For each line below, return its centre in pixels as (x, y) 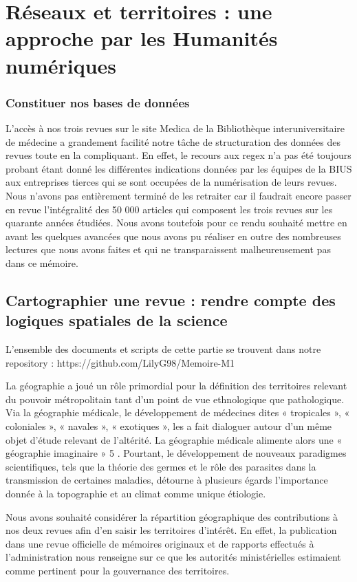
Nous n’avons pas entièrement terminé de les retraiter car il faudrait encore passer (178, 195)
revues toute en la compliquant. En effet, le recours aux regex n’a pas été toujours (178, 155)
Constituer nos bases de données (98, 102)
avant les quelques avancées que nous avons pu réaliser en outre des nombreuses (173, 236)
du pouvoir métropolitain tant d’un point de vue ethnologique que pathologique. (175, 399)
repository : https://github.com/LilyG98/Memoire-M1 (120, 362)
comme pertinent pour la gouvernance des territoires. (118, 570)
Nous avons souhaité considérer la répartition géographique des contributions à (172, 516)
